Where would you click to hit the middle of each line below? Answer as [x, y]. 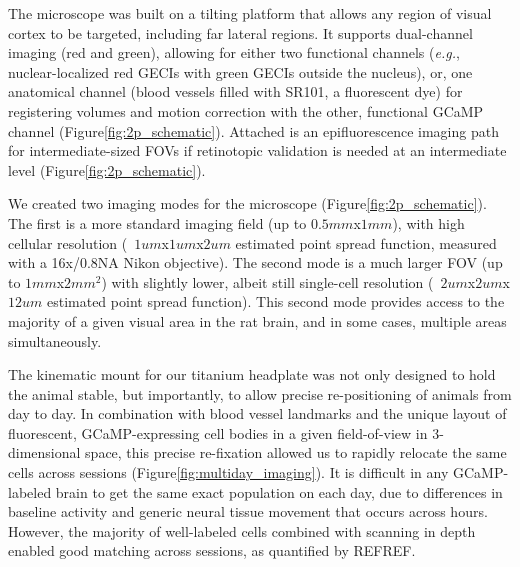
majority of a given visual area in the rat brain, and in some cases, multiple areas [257, 320]
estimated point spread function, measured [366, 242]
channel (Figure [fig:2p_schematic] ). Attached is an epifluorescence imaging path [253, 130]
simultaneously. [55, 340]
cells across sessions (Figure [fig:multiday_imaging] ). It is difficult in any [228, 472]
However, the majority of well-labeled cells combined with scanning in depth [242, 530]
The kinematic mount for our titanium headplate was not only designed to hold [252, 374]
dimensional [44, 452]
